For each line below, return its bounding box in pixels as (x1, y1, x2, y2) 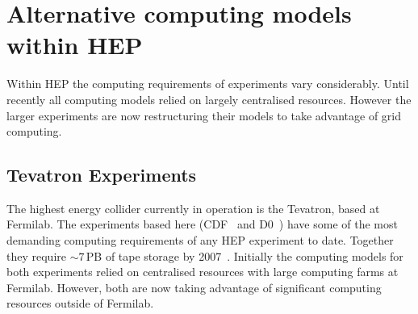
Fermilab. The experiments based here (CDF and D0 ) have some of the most (6, 216, 398, 232)
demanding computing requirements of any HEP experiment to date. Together (6, 232, 394, 249)
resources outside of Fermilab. (6, 295, 154, 312)
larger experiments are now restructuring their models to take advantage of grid (6, 107, 402, 124)
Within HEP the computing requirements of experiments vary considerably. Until (6, 75, 409, 92)
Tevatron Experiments (6, 162, 197, 187)
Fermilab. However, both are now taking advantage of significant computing (6, 278, 382, 295)
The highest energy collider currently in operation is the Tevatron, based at (6, 199, 380, 216)
